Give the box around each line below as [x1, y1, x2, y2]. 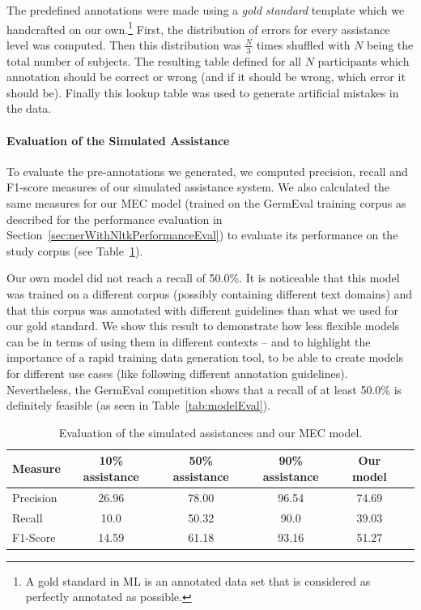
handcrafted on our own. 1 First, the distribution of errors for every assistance [6, 18, 390, 37]
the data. [6, 100, 52, 117]
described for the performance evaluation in [6, 210, 223, 227]
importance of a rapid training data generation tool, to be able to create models [6, 349, 403, 366]
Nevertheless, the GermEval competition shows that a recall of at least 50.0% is [6, 380, 402, 397]
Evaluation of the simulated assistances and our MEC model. [58, 423, 363, 440]
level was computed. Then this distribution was [6, 36, 241, 53]
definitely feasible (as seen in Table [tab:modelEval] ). [6, 397, 270, 414]
